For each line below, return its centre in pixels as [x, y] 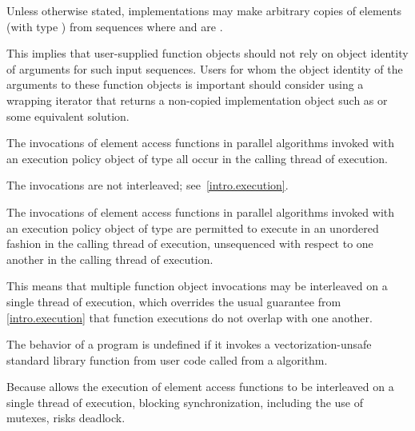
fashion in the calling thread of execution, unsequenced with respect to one [190, 243]
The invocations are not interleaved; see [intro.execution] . [148, 185]
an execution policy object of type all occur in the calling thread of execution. [197, 158]
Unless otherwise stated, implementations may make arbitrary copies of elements [204, 10]
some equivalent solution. [68, 116]
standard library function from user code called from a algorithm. [167, 359]
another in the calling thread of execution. [110, 259]
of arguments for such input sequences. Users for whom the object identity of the [205, 68]
